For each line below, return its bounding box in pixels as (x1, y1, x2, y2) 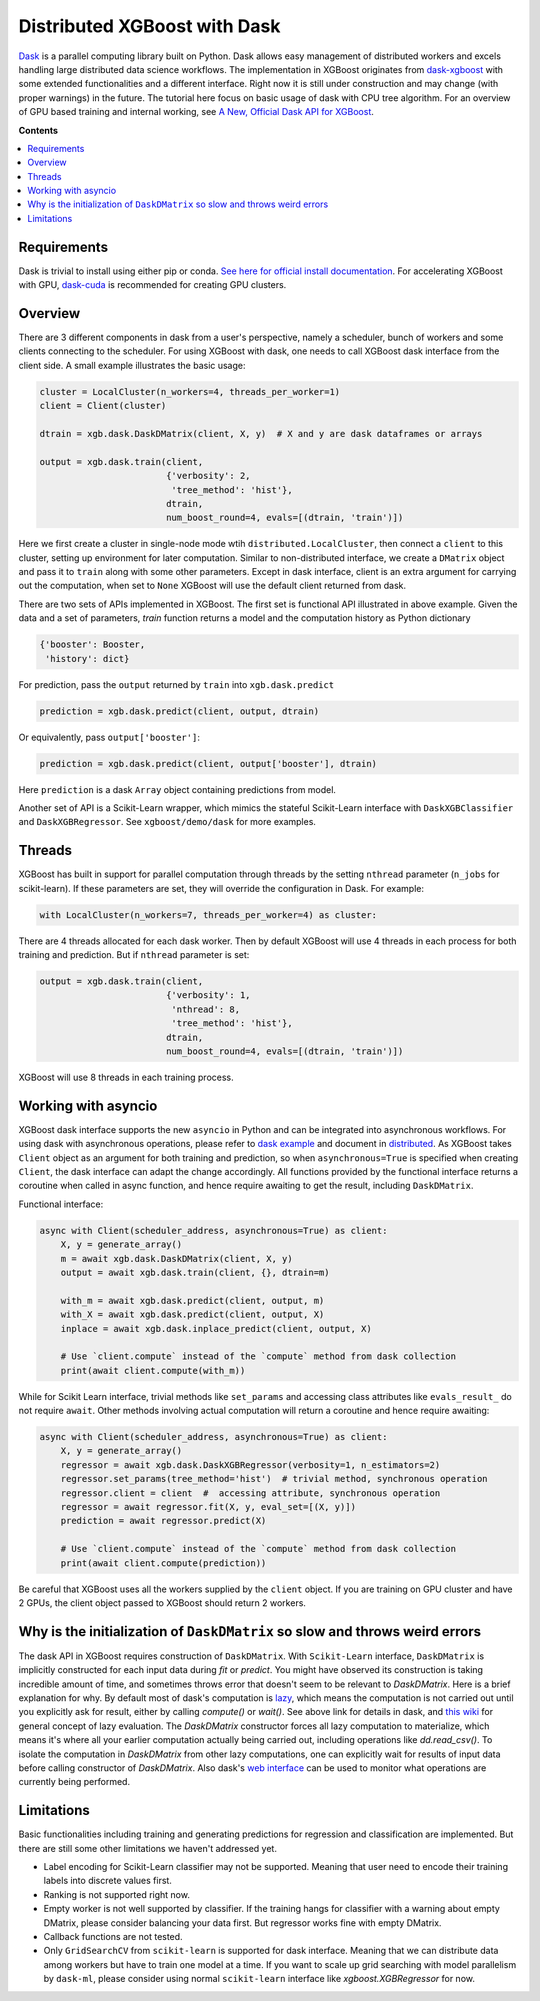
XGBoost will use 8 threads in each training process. (18, 1071, 234, 1083)
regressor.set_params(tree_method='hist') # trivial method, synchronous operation (60, 1473, 489, 1485)
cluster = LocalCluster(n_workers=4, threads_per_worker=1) (39, 386, 341, 397)
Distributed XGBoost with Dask (18, 15, 281, 37)
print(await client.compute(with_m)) (60, 1365, 246, 1376)
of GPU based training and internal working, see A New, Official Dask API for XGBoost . (18, 106, 375, 118)
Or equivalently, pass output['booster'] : (18, 731, 200, 743)
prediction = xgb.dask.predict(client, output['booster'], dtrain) (39, 758, 378, 769)
